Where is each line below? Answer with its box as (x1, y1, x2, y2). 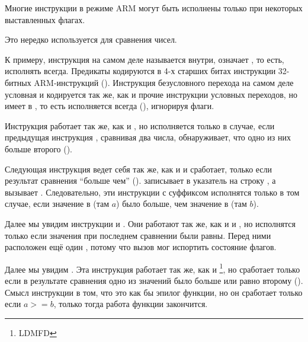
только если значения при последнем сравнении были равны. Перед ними (5, 229, 271, 241)
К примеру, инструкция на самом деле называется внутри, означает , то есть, (5, 53, 284, 65)
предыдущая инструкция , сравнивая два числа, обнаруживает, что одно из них (5, 131, 291, 143)
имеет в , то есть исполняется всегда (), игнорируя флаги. (5, 100, 214, 112)
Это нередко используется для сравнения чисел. (5, 33, 177, 46)
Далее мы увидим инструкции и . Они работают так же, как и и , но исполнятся (5, 217, 296, 229)
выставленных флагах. (5, 13, 85, 25)
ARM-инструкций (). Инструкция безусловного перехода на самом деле (34, 76, 294, 88)
